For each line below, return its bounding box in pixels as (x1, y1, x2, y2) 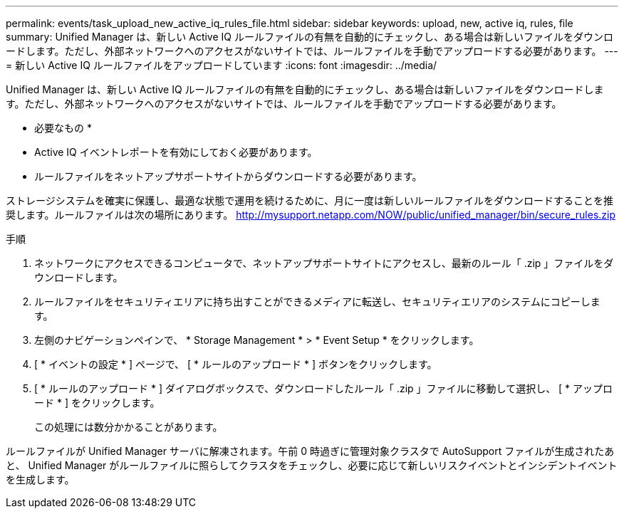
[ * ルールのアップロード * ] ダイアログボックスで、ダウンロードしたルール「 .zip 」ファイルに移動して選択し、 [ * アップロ (34, 382, 613, 394)
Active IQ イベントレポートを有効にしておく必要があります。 (34, 146, 318, 158)
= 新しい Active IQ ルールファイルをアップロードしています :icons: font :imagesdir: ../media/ (6, 59, 437, 71)
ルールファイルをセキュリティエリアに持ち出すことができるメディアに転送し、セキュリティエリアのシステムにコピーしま (34, 295, 600, 308)
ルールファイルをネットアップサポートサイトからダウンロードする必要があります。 (34, 170, 422, 182)
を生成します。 (6, 473, 75, 486)
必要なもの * (34, 122, 92, 134)
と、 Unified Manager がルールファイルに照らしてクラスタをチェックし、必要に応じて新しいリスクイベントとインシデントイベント (6, 459, 618, 471)
